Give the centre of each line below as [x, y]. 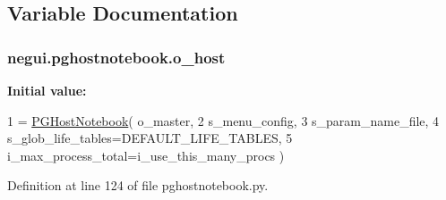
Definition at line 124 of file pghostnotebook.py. [138, 185]
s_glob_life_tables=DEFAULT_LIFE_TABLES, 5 [150, 138]
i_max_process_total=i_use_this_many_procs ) [146, 155]
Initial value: [47, 90]
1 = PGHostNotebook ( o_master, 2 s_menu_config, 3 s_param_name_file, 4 [223, 120]
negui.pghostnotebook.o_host [116, 57]
